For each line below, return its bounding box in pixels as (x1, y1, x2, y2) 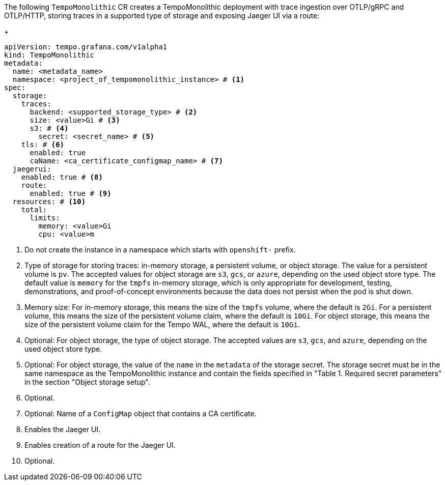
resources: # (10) (12, 197, 86, 206)
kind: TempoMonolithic (4, 51, 95, 59)
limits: (30, 214, 60, 222)
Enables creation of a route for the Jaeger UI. (24, 441, 176, 449)
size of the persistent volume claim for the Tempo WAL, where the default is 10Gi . (24, 320, 300, 329)
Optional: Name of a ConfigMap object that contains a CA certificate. (24, 409, 257, 418)
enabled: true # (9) (30, 189, 112, 197)
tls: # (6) (21, 140, 65, 149)
